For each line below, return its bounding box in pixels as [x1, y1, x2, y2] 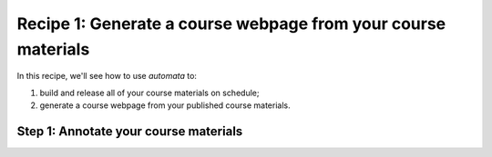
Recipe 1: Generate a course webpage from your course [16, 14, 446, 34]
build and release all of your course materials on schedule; [39, 87, 260, 98]
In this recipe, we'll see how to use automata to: [16, 71, 198, 82]
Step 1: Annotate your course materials [16, 123, 243, 139]
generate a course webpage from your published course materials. [39, 100, 291, 111]
